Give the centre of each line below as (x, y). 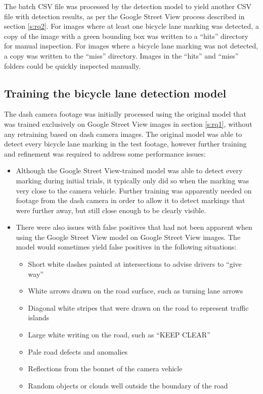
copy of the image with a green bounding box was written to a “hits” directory (126, 36)
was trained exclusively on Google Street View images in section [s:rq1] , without (128, 124)
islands (38, 317)
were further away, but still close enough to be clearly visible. (111, 210)
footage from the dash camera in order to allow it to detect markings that (130, 200)
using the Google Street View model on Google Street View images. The (128, 237)
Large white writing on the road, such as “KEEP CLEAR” (119, 335)
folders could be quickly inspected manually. (73, 65)
